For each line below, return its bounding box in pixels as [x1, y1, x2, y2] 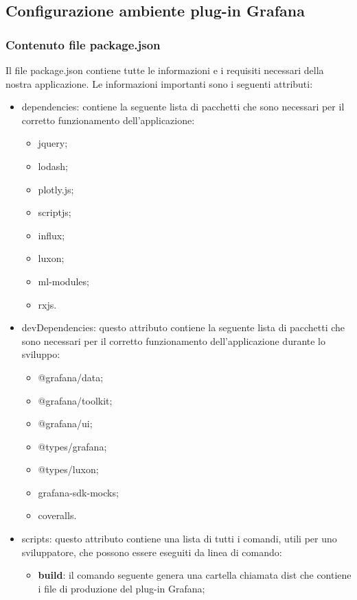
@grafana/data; [38, 370, 104, 384]
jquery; [38, 136, 68, 150]
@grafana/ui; [38, 416, 93, 431]
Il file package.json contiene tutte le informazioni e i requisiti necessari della [5, 63, 324, 77]
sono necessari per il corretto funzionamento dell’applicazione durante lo [21, 333, 326, 348]
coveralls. [38, 508, 77, 523]
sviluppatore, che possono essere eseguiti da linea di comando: [21, 544, 282, 559]
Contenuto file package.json [5, 36, 161, 53]
